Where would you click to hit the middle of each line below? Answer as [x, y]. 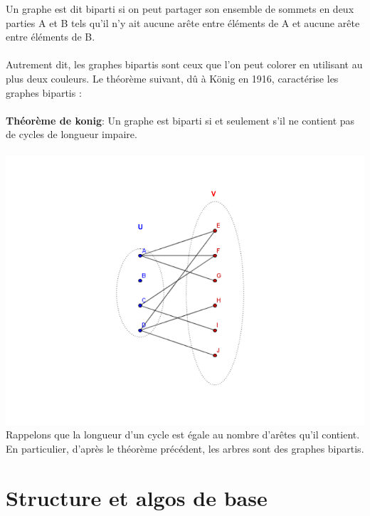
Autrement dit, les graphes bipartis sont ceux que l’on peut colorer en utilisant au [184, 64]
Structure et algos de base [137, 497]
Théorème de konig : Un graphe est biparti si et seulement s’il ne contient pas [180, 120]
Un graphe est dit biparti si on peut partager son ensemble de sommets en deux [180, 9]
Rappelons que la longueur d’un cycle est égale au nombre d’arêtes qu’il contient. [183, 435]
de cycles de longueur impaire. [72, 134]
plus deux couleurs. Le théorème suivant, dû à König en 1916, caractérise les [172, 78]
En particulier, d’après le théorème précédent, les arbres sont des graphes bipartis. [185, 448]
